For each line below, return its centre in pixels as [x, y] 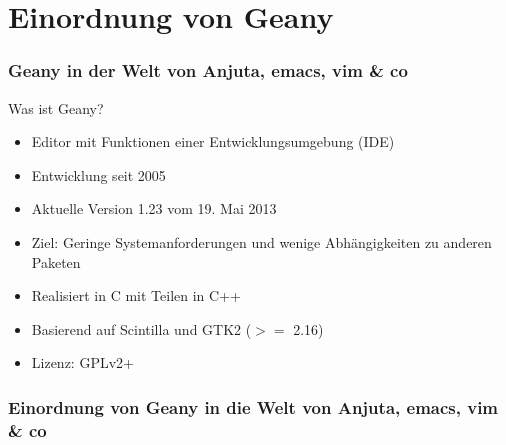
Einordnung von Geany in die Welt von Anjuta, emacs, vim [253, 406]
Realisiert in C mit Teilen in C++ [136, 295]
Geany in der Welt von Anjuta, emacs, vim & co [208, 70]
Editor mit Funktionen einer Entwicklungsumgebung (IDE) [213, 141]
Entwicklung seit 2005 [98, 174]
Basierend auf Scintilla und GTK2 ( [141, 328]
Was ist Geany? [56, 107]
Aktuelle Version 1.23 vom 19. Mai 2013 [154, 208]
